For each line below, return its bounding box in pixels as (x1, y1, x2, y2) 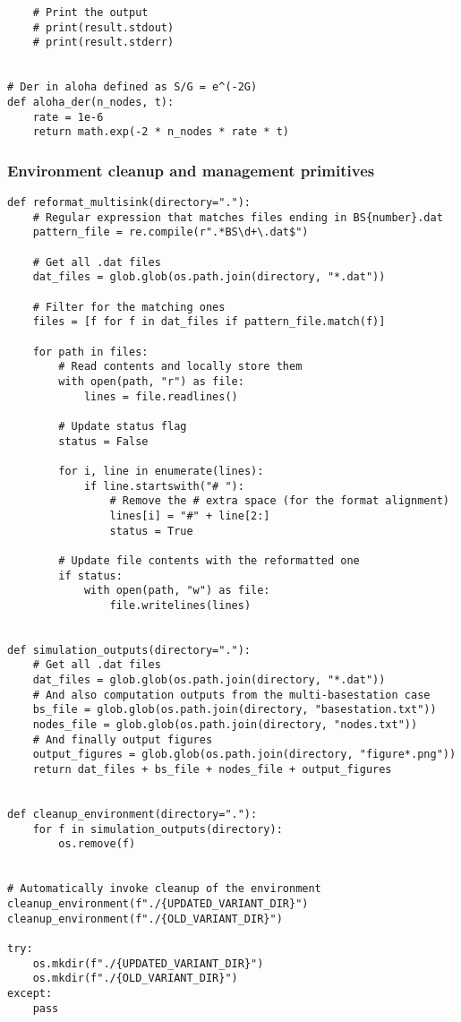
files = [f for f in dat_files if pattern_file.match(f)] (32, 315, 386, 329)
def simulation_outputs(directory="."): (7, 643, 252, 657)
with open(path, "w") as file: (83, 584, 270, 597)
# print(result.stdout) (32, 21, 175, 34)
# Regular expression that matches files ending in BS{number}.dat (32, 210, 443, 224)
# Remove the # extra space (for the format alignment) (109, 494, 449, 508)
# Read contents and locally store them (58, 360, 303, 374)
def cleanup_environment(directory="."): (7, 808, 258, 821)
